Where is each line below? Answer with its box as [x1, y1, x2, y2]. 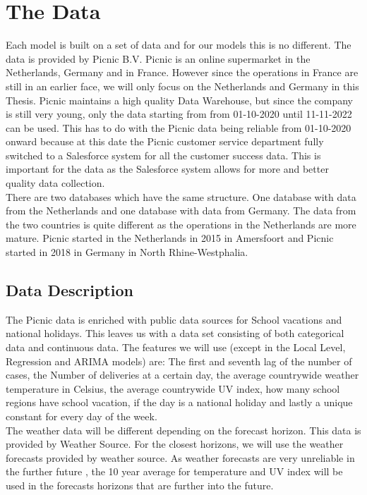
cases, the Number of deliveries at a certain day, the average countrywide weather [6, 367, 359, 382]
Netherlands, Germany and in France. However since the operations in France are [6, 65, 359, 80]
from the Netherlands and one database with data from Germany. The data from [6, 203, 356, 218]
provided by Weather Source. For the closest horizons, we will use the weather [6, 436, 344, 451]
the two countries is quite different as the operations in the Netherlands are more [6, 216, 356, 231]
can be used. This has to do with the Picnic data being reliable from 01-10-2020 [6, 120, 351, 135]
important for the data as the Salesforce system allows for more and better [6, 161, 329, 176]
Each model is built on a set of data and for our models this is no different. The [6, 37, 351, 52]
